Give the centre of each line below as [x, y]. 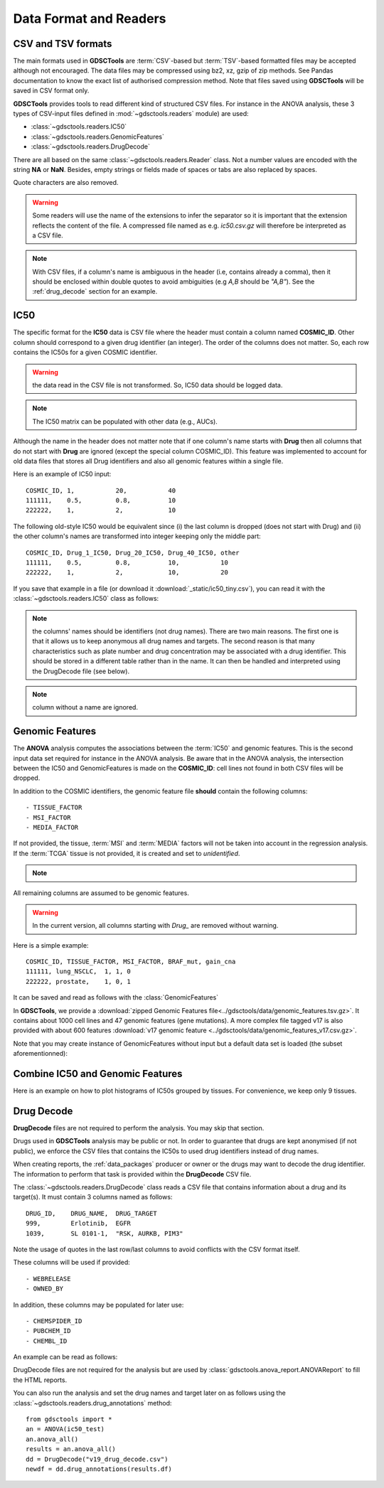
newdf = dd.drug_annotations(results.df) [99, 1469]
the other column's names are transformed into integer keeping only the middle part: [137, 536]
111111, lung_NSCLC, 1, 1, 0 [79, 972]
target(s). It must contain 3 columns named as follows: [93, 1197]
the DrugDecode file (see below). [81, 671]
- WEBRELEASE [48, 1279]
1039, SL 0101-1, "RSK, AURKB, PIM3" [105, 1233]
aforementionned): [40, 1054]
